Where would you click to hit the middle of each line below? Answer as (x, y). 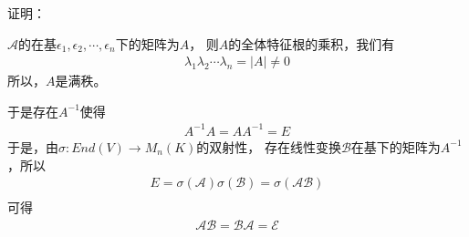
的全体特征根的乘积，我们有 (312, 43)
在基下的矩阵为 (396, 146)
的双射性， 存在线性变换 (269, 146)
